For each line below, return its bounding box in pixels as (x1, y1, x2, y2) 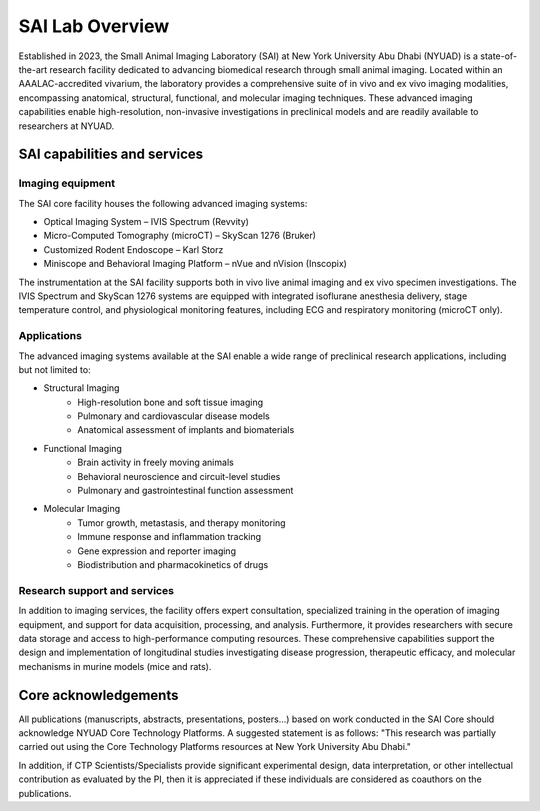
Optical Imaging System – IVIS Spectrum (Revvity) (43, 216, 250, 228)
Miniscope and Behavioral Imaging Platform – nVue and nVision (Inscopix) (43, 258, 347, 270)
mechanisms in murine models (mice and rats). (18, 660, 212, 672)
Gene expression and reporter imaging (77, 545, 237, 557)
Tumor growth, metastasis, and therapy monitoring (77, 516, 286, 529)
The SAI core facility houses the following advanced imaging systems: (18, 197, 308, 209)
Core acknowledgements (18, 686, 179, 704)
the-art (18, 63, 48, 75)
